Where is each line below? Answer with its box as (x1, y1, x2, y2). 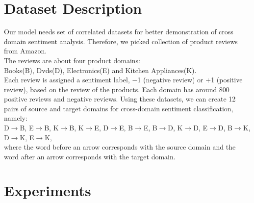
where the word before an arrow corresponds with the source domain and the (4, 142, 236, 152)
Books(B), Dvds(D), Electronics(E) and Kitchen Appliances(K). (4, 65, 197, 75)
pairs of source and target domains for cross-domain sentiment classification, (4, 103, 233, 113)
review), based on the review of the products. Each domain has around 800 (4, 84, 229, 94)
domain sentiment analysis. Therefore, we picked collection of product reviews (4, 36, 238, 46)
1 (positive (211, 75, 243, 85)
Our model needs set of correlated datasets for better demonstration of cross (4, 26, 233, 37)
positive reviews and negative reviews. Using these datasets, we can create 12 (4, 94, 236, 104)
